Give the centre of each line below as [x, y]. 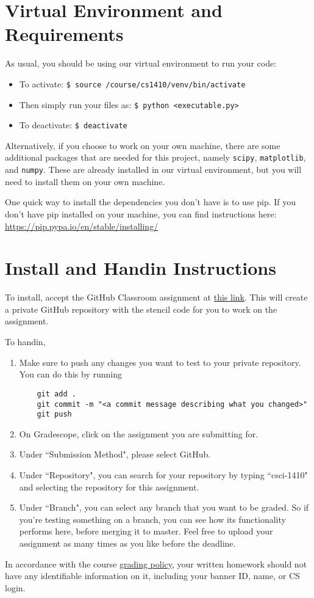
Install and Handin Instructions [141, 268]
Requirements [64, 34]
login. [15, 587]
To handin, [25, 342]
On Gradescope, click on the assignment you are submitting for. [139, 433]
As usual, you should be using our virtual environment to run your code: [141, 63]
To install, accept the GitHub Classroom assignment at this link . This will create [156, 297]
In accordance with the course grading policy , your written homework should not [156, 563]
